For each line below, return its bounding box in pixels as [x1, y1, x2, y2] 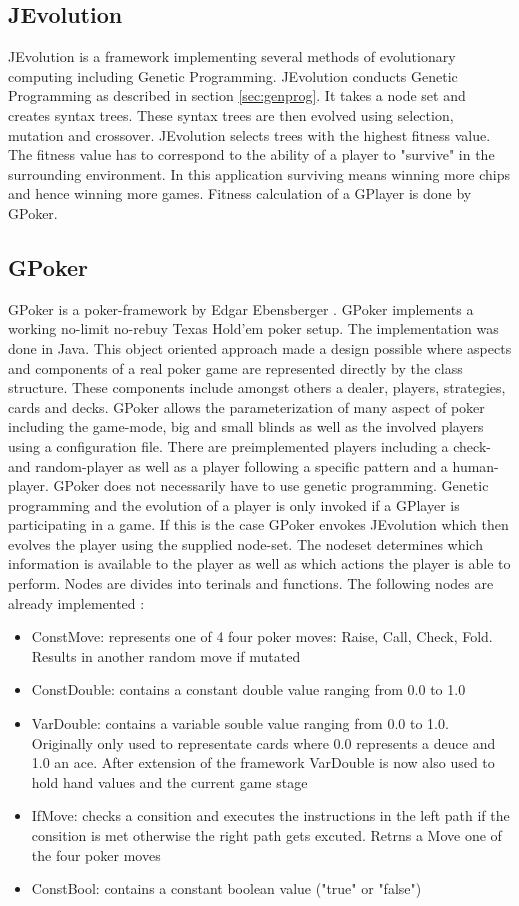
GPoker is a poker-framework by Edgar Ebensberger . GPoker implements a [8, 298, 474, 319]
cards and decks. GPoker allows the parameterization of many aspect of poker [8, 396, 485, 417]
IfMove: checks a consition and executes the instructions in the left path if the [31, 805, 510, 826]
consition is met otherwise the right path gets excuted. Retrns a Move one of [31, 825, 502, 845]
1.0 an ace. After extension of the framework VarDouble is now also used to [31, 752, 495, 773]
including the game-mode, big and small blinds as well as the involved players [8, 416, 484, 437]
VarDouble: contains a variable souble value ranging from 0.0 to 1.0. [31, 713, 449, 734]
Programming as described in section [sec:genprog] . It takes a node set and [8, 85, 466, 106]
